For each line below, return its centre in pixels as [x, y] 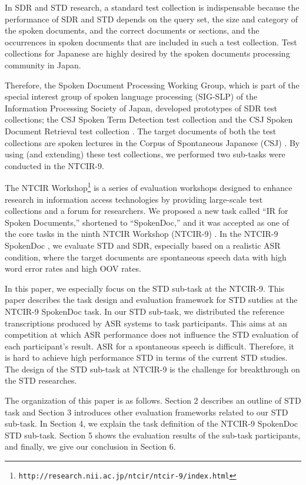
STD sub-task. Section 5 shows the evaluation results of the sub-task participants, [153, 435]
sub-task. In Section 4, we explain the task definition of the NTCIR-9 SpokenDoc [152, 423]
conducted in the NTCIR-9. [54, 165]
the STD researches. [41, 380]
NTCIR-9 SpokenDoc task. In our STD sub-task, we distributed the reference [145, 311]
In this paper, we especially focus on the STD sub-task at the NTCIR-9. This [144, 288]
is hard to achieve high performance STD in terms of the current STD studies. [146, 357]
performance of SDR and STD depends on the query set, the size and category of [151, 19]
